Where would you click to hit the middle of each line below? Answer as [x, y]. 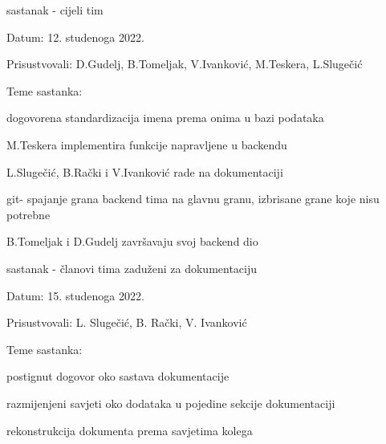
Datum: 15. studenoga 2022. [75, 295]
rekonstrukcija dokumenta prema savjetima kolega [130, 430]
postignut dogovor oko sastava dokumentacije [118, 376]
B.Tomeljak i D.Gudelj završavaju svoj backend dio [132, 241]
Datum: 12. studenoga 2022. [75, 37]
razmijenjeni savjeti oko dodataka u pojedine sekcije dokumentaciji [171, 403]
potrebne [28, 214]
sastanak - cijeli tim [55, 10]
